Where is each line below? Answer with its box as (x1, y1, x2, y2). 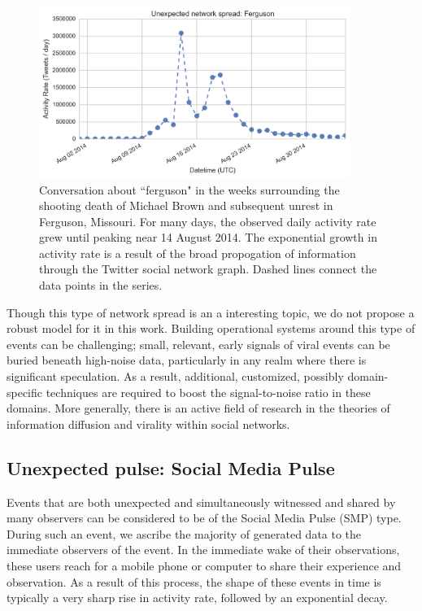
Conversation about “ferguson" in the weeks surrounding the (39, 181, 340, 198)
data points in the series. (39, 277, 163, 294)
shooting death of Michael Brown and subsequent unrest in (39, 197, 333, 214)
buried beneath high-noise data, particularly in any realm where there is (7, 351, 367, 369)
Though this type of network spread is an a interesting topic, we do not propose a (7, 303, 415, 321)
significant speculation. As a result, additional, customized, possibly (7, 368, 344, 385)
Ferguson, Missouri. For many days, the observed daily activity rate (39, 212, 376, 229)
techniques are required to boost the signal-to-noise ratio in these (46, 383, 371, 400)
